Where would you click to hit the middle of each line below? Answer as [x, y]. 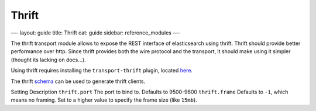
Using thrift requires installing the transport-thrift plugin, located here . [102, 71]
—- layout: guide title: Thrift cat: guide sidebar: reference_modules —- [96, 33]
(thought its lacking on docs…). [48, 60]
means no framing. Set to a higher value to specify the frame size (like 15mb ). [104, 100]
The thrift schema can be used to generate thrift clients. [78, 81]
